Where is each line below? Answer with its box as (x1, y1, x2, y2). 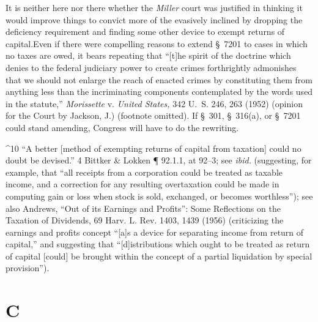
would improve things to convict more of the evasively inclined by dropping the (6, 13, 303, 26)
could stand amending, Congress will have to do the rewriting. (6, 121, 239, 133)
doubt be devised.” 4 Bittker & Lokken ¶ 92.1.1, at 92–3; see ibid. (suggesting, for (6, 154, 312, 167)
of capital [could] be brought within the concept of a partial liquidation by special (6, 249, 312, 262)
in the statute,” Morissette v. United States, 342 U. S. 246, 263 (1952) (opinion (6, 97, 303, 110)
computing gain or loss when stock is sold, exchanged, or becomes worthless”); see (6, 189, 313, 202)
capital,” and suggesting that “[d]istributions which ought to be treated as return (6, 238, 310, 250)
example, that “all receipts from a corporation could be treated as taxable (6, 165, 283, 178)
